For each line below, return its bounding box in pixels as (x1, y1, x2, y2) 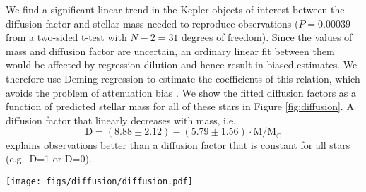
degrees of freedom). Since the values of (182, 30, 353, 44)
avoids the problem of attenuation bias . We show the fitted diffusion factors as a (6, 85, 356, 100)
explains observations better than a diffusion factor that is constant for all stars (6, 137, 350, 152)
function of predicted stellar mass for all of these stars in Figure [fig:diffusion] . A (6, 99, 354, 114)
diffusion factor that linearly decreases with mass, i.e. (6, 112, 236, 127)
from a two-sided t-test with (6, 30, 127, 44)
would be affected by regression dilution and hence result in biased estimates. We (6, 57, 358, 72)
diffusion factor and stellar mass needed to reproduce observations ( (6, 16, 299, 30)
